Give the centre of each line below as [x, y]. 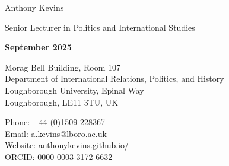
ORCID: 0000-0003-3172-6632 [59, 156]
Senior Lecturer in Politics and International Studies [100, 27]
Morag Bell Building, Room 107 [63, 67]
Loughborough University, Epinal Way [74, 90]
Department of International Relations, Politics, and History [114, 79]
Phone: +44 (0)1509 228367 [55, 122]
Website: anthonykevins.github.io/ [67, 145]
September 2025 [38, 47]
